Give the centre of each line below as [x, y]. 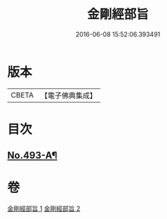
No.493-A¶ [32, 155]
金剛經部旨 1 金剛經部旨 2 [44, 208]
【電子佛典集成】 [68, 95]
